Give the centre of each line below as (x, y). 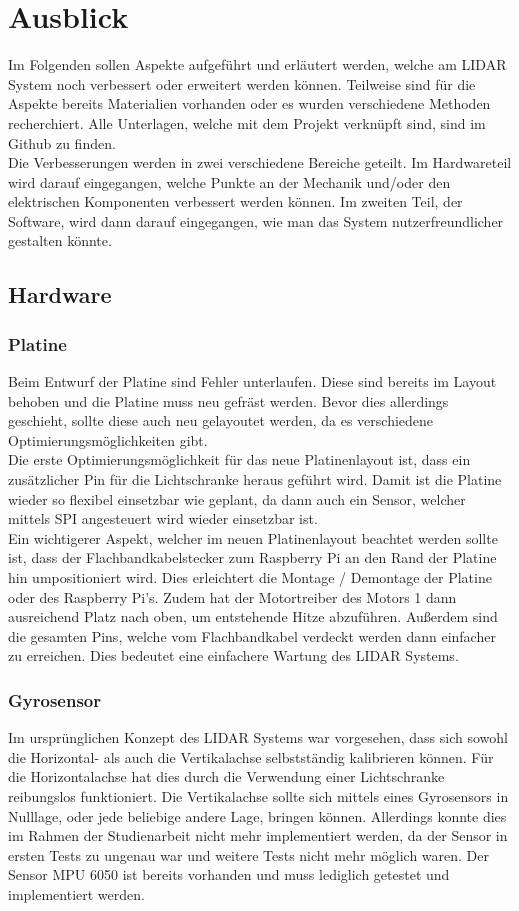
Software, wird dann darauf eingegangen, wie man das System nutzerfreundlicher (256, 220)
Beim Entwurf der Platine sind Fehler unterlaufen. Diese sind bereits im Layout (252, 381)
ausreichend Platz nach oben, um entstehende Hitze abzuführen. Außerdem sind (253, 616)
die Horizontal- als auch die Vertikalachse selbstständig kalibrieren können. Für (251, 756)
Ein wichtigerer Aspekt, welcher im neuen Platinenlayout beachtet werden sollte (253, 537)
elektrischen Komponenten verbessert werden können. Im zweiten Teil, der (235, 201)
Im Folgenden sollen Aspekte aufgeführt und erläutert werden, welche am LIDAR (257, 64)
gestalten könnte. (60, 240)
